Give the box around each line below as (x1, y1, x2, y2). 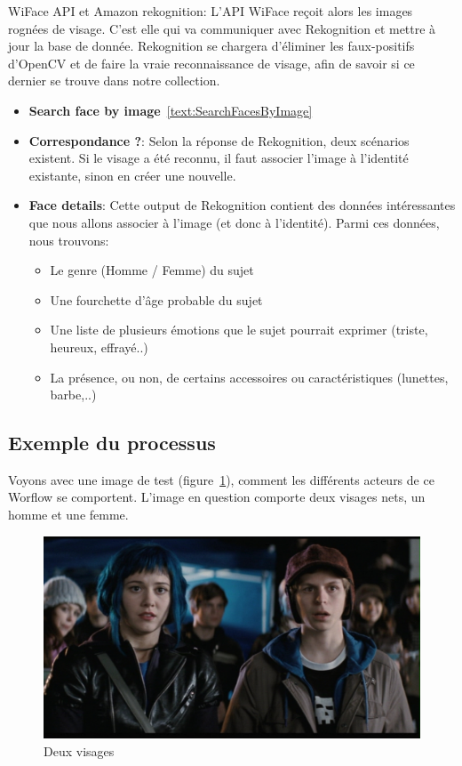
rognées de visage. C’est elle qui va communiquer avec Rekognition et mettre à (8, 19, 436, 37)
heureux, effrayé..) (50, 337, 148, 356)
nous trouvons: (28, 230, 109, 249)
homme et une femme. (8, 505, 129, 524)
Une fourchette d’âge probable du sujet (50, 290, 263, 309)
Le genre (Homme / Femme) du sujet (50, 261, 254, 279)
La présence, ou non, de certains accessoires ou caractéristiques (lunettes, (50, 367, 449, 386)
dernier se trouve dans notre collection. (8, 71, 220, 90)
